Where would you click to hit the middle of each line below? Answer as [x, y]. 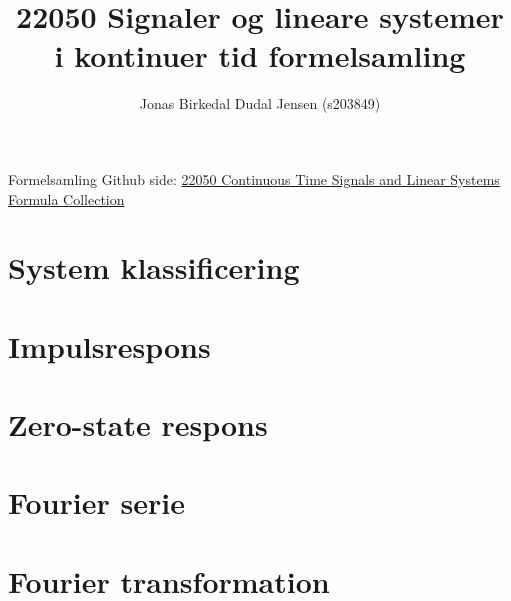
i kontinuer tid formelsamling [260, 55]
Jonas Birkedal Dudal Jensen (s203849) [260, 103]
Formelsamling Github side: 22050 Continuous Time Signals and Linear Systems [254, 178]
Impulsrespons [109, 345]
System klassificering [154, 267]
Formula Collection [66, 198]
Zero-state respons [138, 424]
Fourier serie [96, 502]
